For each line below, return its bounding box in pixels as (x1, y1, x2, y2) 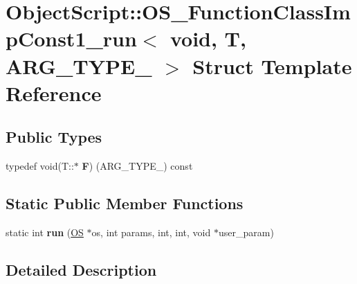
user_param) (218, 224, 274, 239)
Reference (6, 78, 102, 107)
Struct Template (192, 51, 352, 80)
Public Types (6, 126, 102, 148)
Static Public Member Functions (6, 193, 244, 214)
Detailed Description (6, 258, 157, 280)
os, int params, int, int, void (91, 224, 211, 239)
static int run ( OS (6, 224, 84, 239)
